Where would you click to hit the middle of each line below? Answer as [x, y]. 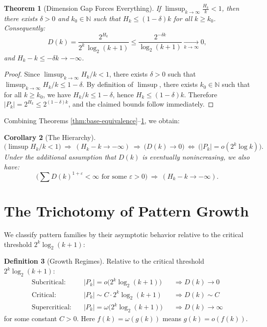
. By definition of [108, 84]
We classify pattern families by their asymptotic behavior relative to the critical [124, 234]
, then [231, 8]
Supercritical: [51, 308]
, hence [123, 94]
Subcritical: [49, 283]
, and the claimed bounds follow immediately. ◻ [141, 104]
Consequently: [25, 28]
